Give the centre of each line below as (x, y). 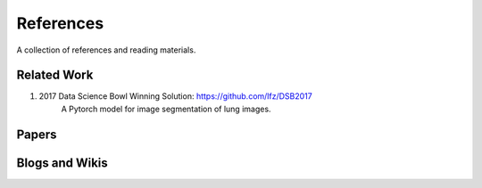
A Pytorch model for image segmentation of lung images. (166, 109)
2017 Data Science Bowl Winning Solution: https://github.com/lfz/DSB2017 (175, 96)
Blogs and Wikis (62, 163)
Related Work (55, 75)
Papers (37, 134)
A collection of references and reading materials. (106, 50)
